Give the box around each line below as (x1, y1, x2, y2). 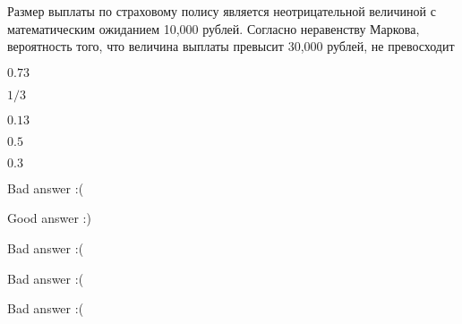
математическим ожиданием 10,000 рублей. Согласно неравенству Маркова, (7, 19, 420, 38)
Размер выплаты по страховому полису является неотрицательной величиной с (7, 2, 436, 20)
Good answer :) (7, 209, 91, 227)
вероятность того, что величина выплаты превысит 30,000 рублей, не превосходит (7, 37, 455, 55)
